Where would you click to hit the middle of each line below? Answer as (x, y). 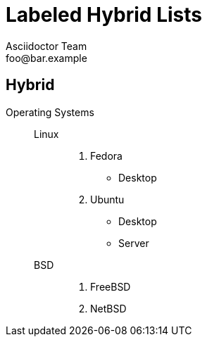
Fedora (106, 156)
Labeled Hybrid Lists (104, 15)
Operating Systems (50, 112)
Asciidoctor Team (46, 46)
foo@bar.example (46, 58)
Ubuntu (107, 199)
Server (134, 243)
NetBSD (108, 308)
